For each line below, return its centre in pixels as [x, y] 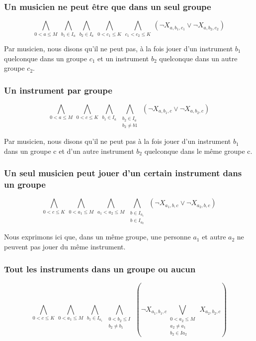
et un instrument [123, 58]
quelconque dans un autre [198, 58]
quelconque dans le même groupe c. [198, 151]
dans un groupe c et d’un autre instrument [69, 151]
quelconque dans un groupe [45, 58]
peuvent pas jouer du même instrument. [65, 247]
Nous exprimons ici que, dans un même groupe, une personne [97, 237]
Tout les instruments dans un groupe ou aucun [100, 269]
